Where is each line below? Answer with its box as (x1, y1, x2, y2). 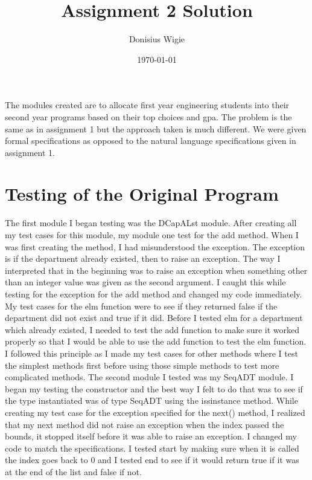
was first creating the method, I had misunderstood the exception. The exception (5, 240, 305, 253)
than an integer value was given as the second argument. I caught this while (5, 276, 286, 288)
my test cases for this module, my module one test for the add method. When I (5, 229, 299, 241)
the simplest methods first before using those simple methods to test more (5, 358, 279, 371)
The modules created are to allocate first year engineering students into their (5, 99, 290, 111)
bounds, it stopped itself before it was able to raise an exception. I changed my (5, 430, 297, 443)
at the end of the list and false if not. (5, 465, 142, 478)
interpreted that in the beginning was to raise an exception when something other (5, 264, 308, 276)
